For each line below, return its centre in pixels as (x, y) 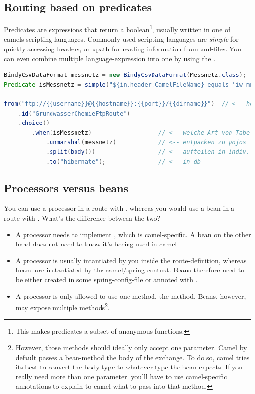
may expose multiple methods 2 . (63, 307)
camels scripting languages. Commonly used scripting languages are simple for (121, 39)
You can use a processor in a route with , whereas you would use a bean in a (119, 208)
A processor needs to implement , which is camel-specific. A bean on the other (133, 234)
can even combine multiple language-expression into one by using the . (110, 58)
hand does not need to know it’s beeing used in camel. (97, 244)
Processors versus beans (66, 187)
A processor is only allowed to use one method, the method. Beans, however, (131, 296)
